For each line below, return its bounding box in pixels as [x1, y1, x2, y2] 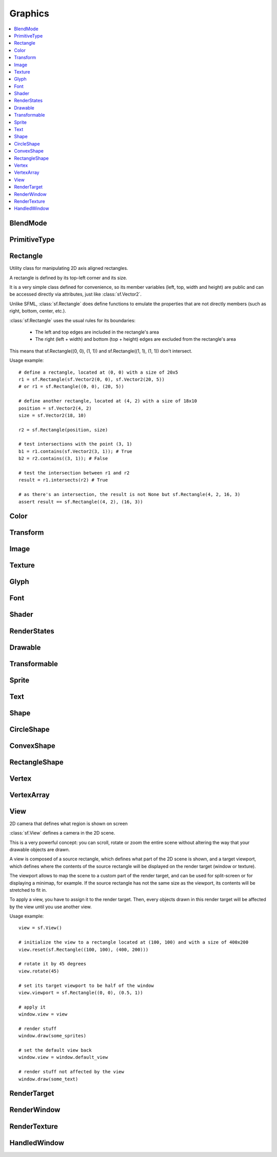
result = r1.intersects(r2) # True [18, 477, 108, 483]
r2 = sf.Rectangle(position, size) [18, 427, 108, 433]
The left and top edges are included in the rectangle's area [35, 329, 159, 335]
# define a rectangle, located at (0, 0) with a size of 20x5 [18, 369, 179, 375]
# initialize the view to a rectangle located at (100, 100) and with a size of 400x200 [18, 940, 249, 945]
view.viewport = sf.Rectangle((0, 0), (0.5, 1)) [18, 989, 143, 996]
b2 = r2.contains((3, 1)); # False [18, 455, 108, 462]
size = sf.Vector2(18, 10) [18, 412, 87, 418]
